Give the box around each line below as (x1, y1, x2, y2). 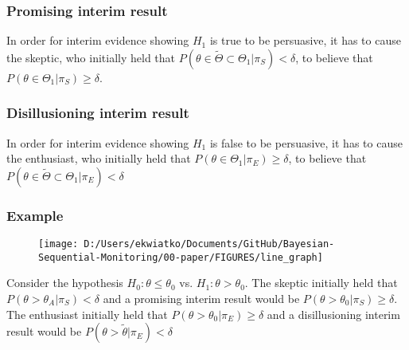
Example (6, 205, 64, 225)
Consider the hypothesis (6, 274, 123, 291)
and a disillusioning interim (267, 305, 400, 322)
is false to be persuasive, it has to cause (209, 134, 403, 151)
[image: (38, 238, 79, 250)
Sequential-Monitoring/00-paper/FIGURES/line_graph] (38, 251, 323, 263)
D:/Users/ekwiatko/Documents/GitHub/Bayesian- (84, 238, 335, 250)
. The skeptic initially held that (244, 274, 398, 291)
